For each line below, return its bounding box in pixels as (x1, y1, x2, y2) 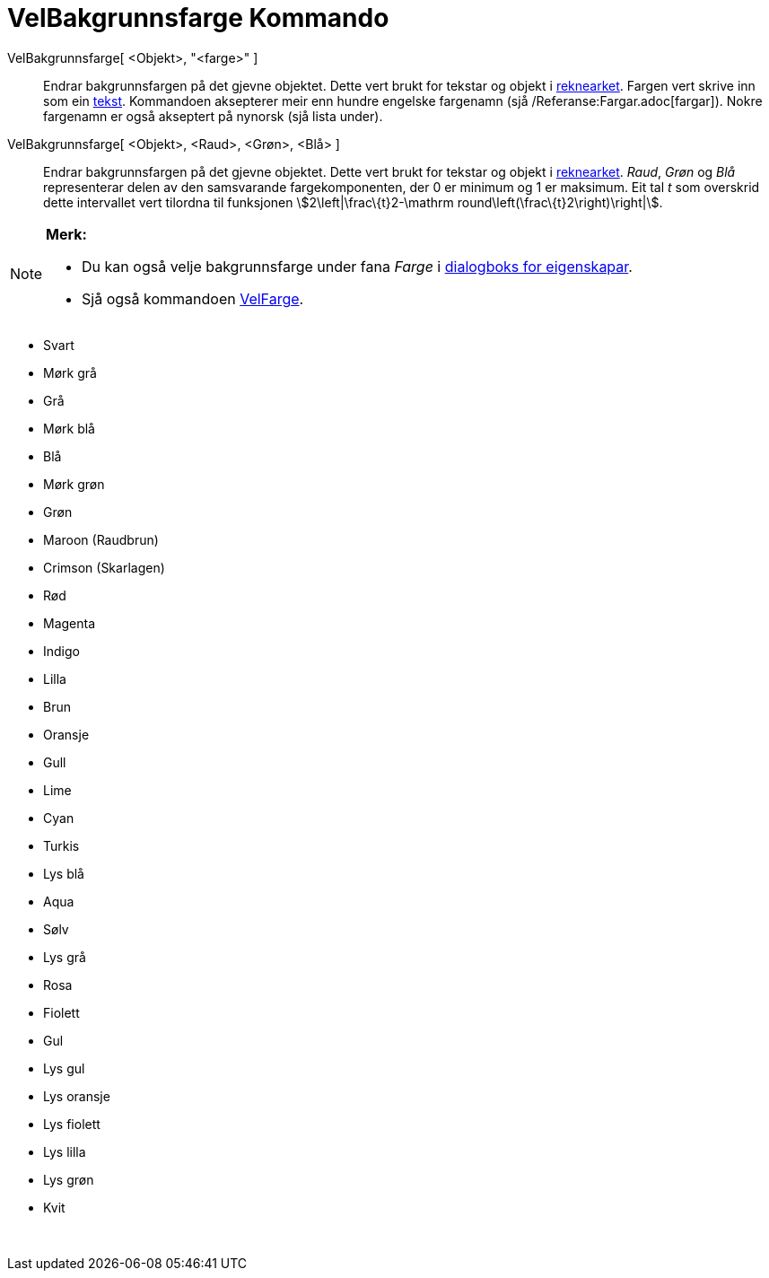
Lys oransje (43, 1088, 110, 1104)
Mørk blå (43, 420, 95, 436)
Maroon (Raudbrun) (43, 531, 159, 547)
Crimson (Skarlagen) (43, 559, 165, 575)
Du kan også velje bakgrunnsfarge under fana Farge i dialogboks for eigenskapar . (82, 257, 633, 276)
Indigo (43, 643, 80, 659)
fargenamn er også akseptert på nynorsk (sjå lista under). (43, 108, 383, 124)
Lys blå (43, 865, 84, 881)
